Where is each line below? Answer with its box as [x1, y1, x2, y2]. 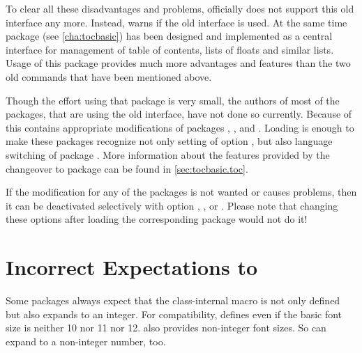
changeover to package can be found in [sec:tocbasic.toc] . [6, 161, 248, 175]
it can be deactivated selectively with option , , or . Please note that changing [6, 198, 338, 212]
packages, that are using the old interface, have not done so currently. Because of [6, 107, 352, 121]
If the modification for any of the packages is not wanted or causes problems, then [6, 185, 357, 199]
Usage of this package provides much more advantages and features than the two [6, 56, 351, 70]
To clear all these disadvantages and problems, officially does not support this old [6, 1, 354, 15]
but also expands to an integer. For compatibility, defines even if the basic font [6, 306, 342, 321]
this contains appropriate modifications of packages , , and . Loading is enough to [6, 120, 354, 134]
